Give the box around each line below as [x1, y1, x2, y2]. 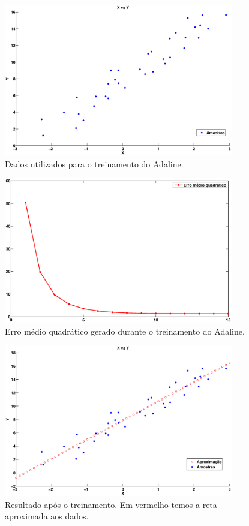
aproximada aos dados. [5, 510, 89, 522]
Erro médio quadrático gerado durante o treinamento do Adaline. [5, 324, 245, 337]
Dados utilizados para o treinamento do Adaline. [5, 157, 184, 170]
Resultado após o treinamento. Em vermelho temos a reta [5, 498, 217, 510]
